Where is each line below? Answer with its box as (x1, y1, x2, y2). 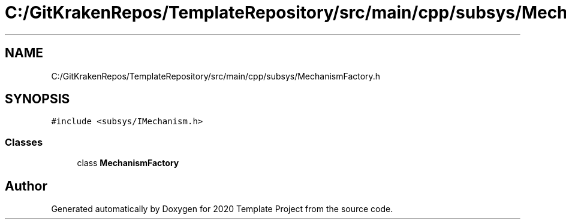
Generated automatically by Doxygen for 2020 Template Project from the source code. (51, 204, 393, 214)
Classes (5, 136, 43, 148)
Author (5, 178, 47, 194)
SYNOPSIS (5, 91, 70, 107)
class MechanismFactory (77, 158, 179, 168)
